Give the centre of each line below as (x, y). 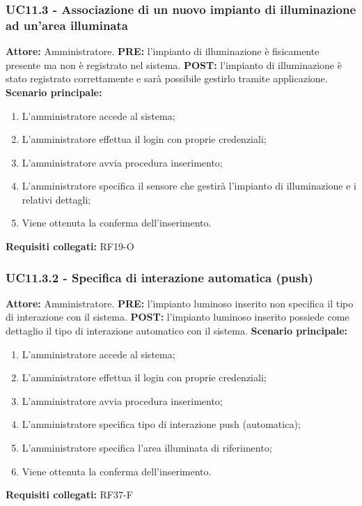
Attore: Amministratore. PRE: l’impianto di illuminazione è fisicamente (163, 51)
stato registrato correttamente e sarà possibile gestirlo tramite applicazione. (167, 78)
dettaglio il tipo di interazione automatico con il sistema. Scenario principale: (176, 331)
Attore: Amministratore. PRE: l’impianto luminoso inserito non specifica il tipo (180, 303)
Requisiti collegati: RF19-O (70, 246)
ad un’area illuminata (67, 25)
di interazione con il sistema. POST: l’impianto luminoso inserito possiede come (178, 317)
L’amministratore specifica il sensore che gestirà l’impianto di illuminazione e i (189, 186)
